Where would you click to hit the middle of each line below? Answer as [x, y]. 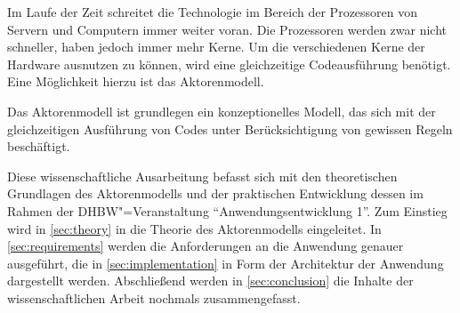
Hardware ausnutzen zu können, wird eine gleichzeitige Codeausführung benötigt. [229, 64]
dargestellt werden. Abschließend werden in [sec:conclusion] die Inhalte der [210, 281]
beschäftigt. [39, 146]
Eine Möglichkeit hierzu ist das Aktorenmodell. [136, 81]
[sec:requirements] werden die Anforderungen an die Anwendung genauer [206, 246]
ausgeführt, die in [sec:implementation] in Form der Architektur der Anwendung [226, 263]
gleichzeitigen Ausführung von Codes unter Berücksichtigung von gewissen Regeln [230, 128]
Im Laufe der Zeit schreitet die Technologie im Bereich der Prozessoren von [213, 12]
